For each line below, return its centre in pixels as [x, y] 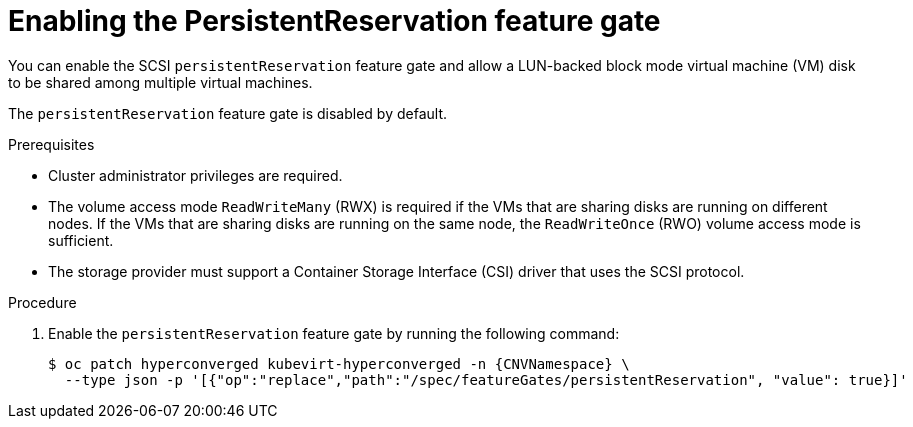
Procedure [42, 302]
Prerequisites [51, 144]
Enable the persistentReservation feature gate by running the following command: [334, 333]
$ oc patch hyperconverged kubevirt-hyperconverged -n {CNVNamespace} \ [339, 363]
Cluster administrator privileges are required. [195, 175]
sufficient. [81, 240]
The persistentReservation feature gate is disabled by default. [228, 113]
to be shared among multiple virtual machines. [160, 82]
